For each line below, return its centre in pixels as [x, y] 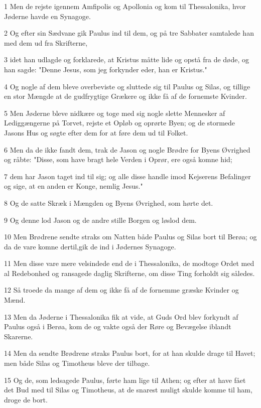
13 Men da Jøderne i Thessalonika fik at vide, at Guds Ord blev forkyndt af [121, 316]
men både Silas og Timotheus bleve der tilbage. [77, 363]
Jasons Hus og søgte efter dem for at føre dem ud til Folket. [96, 132]
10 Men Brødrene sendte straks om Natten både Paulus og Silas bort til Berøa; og [130, 237]
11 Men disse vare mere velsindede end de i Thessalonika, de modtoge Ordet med [129, 263]
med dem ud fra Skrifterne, [46, 42]
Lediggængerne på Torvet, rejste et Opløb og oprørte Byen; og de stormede [120, 123]
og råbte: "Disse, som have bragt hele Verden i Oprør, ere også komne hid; [118, 159]
